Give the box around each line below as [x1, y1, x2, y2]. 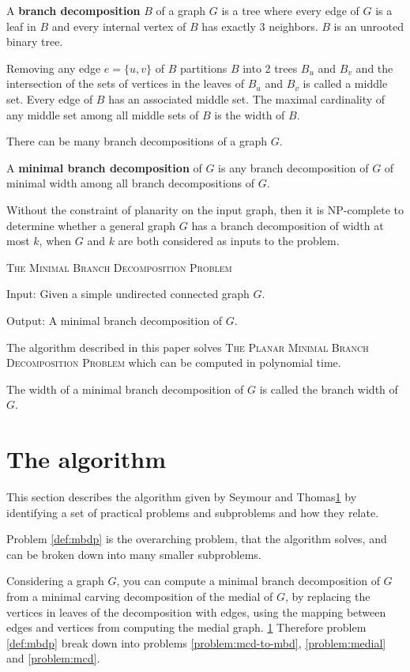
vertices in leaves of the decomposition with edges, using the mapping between [6, 603, 386, 620]
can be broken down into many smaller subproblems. [6, 546, 261, 562]
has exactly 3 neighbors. [201, 17, 318, 34]
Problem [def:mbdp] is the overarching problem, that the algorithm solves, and [6, 530, 387, 547]
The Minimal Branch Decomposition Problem [6, 259, 232, 275]
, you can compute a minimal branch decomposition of [116, 572, 380, 589]
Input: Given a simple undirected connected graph [6, 285, 250, 302]
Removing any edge [6, 59, 101, 76]
